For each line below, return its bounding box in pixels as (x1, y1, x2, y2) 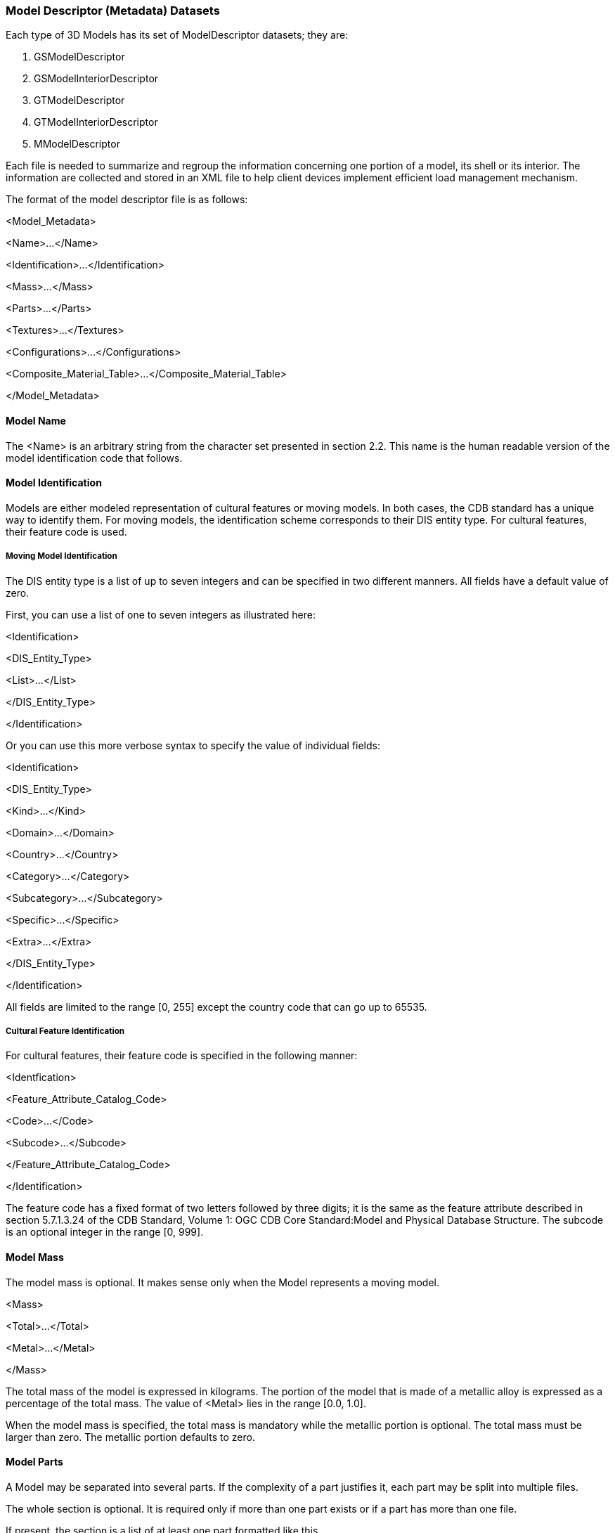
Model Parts (6, 1456, 63, 1468)
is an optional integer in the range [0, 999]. (6, 1226, 204, 1238)
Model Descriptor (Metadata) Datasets (6, 4, 220, 18)
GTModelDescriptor (34, 94, 125, 107)
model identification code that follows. (6, 451, 183, 464)
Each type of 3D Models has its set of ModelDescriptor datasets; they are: (6, 29, 349, 41)
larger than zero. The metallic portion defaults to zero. (6, 1430, 255, 1443)
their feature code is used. (6, 525, 127, 538)
